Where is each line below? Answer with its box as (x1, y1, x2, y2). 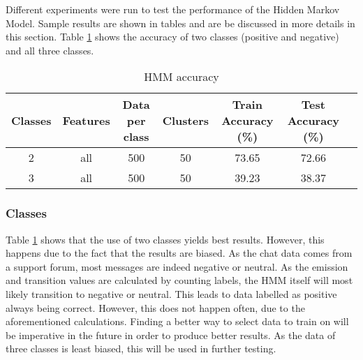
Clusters (162, 112, 209, 129)
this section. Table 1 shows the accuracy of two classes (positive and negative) (6, 29, 339, 44)
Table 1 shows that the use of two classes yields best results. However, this (6, 232, 325, 246)
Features (62, 112, 110, 129)
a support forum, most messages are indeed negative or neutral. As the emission (6, 259, 348, 273)
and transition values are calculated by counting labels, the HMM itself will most (6, 273, 353, 287)
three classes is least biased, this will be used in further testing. (6, 341, 276, 356)
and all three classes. (6, 43, 94, 57)
